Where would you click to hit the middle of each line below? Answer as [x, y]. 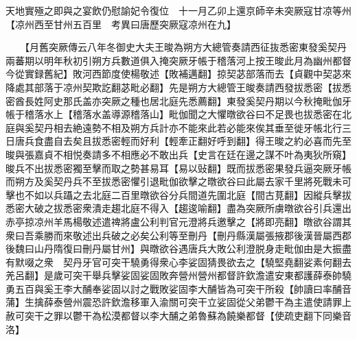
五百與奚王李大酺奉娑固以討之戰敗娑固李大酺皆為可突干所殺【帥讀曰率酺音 [183, 288]
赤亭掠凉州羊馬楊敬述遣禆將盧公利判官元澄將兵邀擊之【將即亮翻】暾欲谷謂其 [178, 221]
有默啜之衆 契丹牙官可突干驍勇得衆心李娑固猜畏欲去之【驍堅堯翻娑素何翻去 [178, 262]
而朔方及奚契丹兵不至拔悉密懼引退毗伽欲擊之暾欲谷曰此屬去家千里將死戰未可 [178, 181]
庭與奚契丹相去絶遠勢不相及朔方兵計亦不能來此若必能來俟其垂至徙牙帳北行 [174, 127]
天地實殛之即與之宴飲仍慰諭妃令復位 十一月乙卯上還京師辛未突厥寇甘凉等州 [178, 10]
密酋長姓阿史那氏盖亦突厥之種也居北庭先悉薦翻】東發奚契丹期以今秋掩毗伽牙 [178, 100]
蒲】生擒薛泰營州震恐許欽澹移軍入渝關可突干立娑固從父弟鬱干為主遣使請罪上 [178, 302]
